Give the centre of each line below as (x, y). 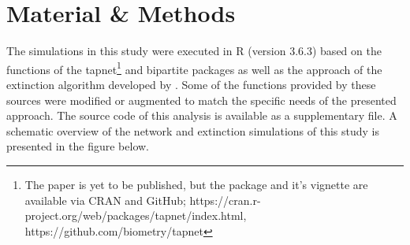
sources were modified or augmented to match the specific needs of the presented (201, 100)
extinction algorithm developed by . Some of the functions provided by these (191, 84)
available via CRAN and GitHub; (105, 200)
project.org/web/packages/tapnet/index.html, (136, 215)
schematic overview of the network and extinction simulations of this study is (193, 130)
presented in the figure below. (78, 146)
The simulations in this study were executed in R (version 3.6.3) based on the (194, 51)
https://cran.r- (225, 200)
